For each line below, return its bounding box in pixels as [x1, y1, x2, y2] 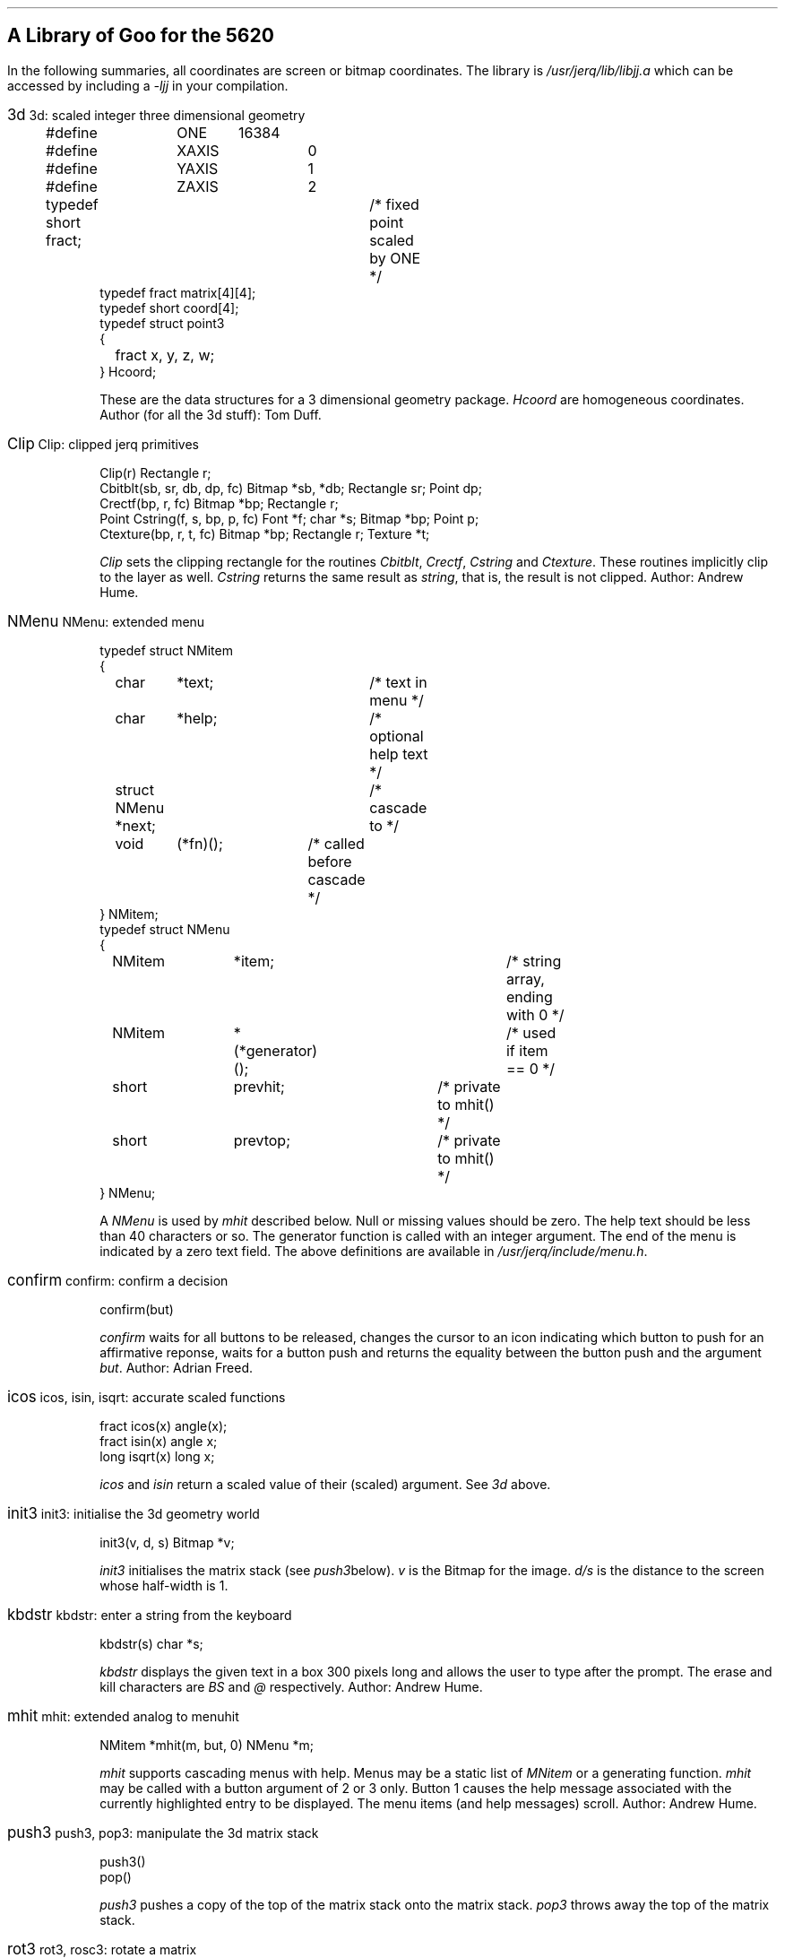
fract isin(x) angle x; [99, 1433, 218, 1449]
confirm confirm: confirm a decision [7, 1270, 229, 1289]
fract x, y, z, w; [115, 345, 215, 364]
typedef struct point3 [99, 315, 225, 331]
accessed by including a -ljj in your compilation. [7, 77, 289, 93]
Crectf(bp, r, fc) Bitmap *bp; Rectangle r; [99, 495, 339, 511]
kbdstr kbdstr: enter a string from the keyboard [7, 1605, 292, 1624]
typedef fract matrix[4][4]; [99, 284, 256, 300]
